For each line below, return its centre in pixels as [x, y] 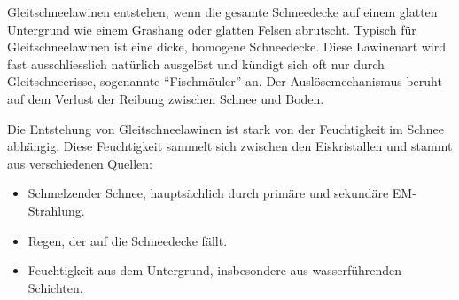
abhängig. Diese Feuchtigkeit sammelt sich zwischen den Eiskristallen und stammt [230, 146]
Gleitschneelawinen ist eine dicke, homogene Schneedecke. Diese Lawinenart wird [227, 47]
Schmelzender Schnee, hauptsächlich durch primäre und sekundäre [208, 193]
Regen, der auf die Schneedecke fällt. [128, 240]
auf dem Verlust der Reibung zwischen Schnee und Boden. [166, 98]
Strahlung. [56, 210]
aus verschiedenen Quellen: [80, 163]
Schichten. [55, 287]
